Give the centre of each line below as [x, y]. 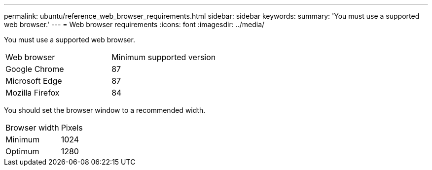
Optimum [22, 151]
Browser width [32, 128]
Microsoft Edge [34, 81]
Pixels [72, 128]
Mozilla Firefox [33, 93]
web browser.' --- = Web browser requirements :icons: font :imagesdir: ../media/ [134, 24]
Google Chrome [35, 69]
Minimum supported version [164, 57]
